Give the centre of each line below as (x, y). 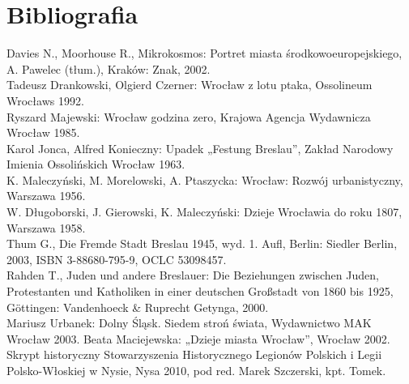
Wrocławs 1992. (45, 100)
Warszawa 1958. (46, 227)
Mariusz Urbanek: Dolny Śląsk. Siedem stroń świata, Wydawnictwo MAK (189, 323)
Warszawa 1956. (46, 196)
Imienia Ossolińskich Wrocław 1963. (96, 164)
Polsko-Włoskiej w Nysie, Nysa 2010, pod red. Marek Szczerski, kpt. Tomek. (196, 370)
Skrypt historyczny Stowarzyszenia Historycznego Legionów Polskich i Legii (194, 354)
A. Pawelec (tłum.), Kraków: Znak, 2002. (109, 68)
